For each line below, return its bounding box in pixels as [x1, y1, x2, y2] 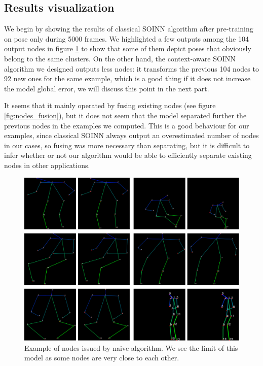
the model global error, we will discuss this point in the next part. [4, 83, 209, 93]
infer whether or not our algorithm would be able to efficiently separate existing [4, 150, 252, 160]
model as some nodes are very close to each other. [24, 352, 179, 363]
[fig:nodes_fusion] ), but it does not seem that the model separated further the [4, 110, 247, 120]
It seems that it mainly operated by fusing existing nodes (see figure [4, 100, 216, 111]
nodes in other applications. [4, 159, 90, 170]
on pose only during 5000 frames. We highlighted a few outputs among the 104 [4, 33, 249, 44]
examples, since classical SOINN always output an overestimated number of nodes [4, 130, 259, 141]
